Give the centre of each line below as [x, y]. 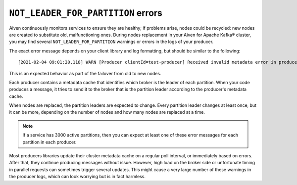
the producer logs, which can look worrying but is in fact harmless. [77, 177]
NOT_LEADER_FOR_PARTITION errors [86, 13]
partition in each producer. [49, 142]
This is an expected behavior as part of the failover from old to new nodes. [85, 73]
